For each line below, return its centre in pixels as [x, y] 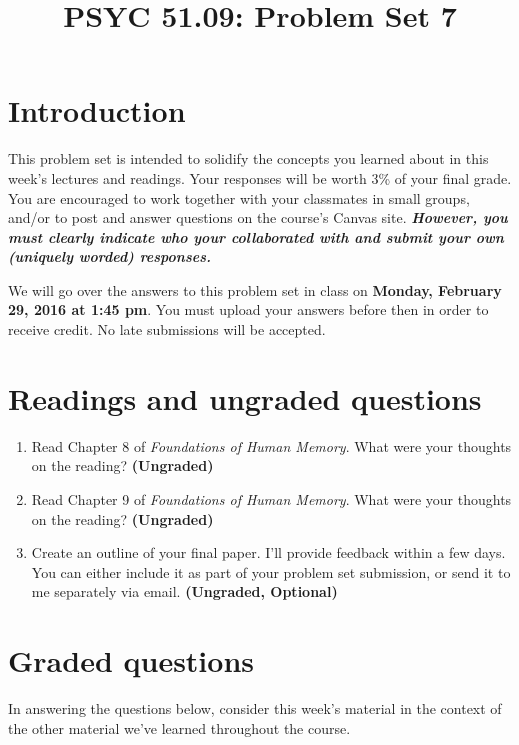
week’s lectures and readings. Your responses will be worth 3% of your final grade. [260, 177]
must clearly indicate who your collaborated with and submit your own [256, 236]
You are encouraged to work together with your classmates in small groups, [239, 197]
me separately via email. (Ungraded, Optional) [184, 591]
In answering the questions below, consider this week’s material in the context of [255, 708]
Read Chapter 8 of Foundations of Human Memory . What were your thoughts [271, 445]
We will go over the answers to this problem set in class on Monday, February [255, 289]
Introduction [97, 110]
